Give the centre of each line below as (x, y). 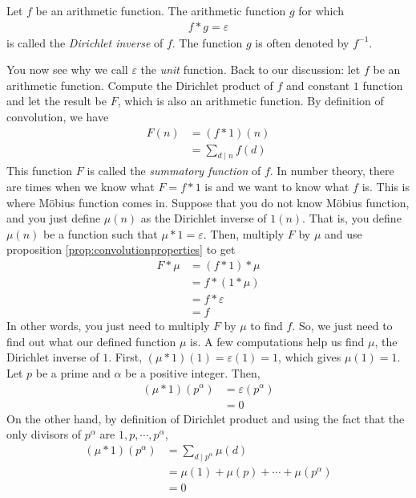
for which (321, 10)
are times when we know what (81, 187)
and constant (318, 85)
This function (40, 171)
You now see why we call (67, 69)
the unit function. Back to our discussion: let (250, 69)
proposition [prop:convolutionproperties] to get (121, 249)
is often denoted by (302, 42)
